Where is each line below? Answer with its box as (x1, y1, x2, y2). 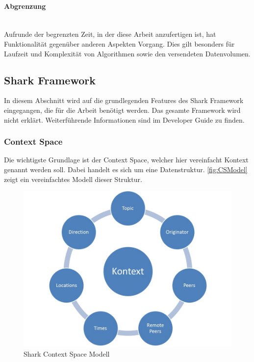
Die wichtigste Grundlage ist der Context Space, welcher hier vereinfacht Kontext (4, 155, 249, 165)
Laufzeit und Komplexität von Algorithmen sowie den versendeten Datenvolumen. (4, 48, 251, 58)
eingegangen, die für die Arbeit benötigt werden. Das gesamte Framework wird (4, 104, 241, 115)
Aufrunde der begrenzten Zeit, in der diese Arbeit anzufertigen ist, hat (4, 29, 216, 39)
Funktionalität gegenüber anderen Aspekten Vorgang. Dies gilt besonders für (4, 38, 235, 49)
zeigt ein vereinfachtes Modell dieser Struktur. (4, 174, 142, 184)
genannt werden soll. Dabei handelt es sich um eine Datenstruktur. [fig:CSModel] (4, 164, 248, 174)
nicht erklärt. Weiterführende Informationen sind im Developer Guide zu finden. (4, 114, 245, 125)
